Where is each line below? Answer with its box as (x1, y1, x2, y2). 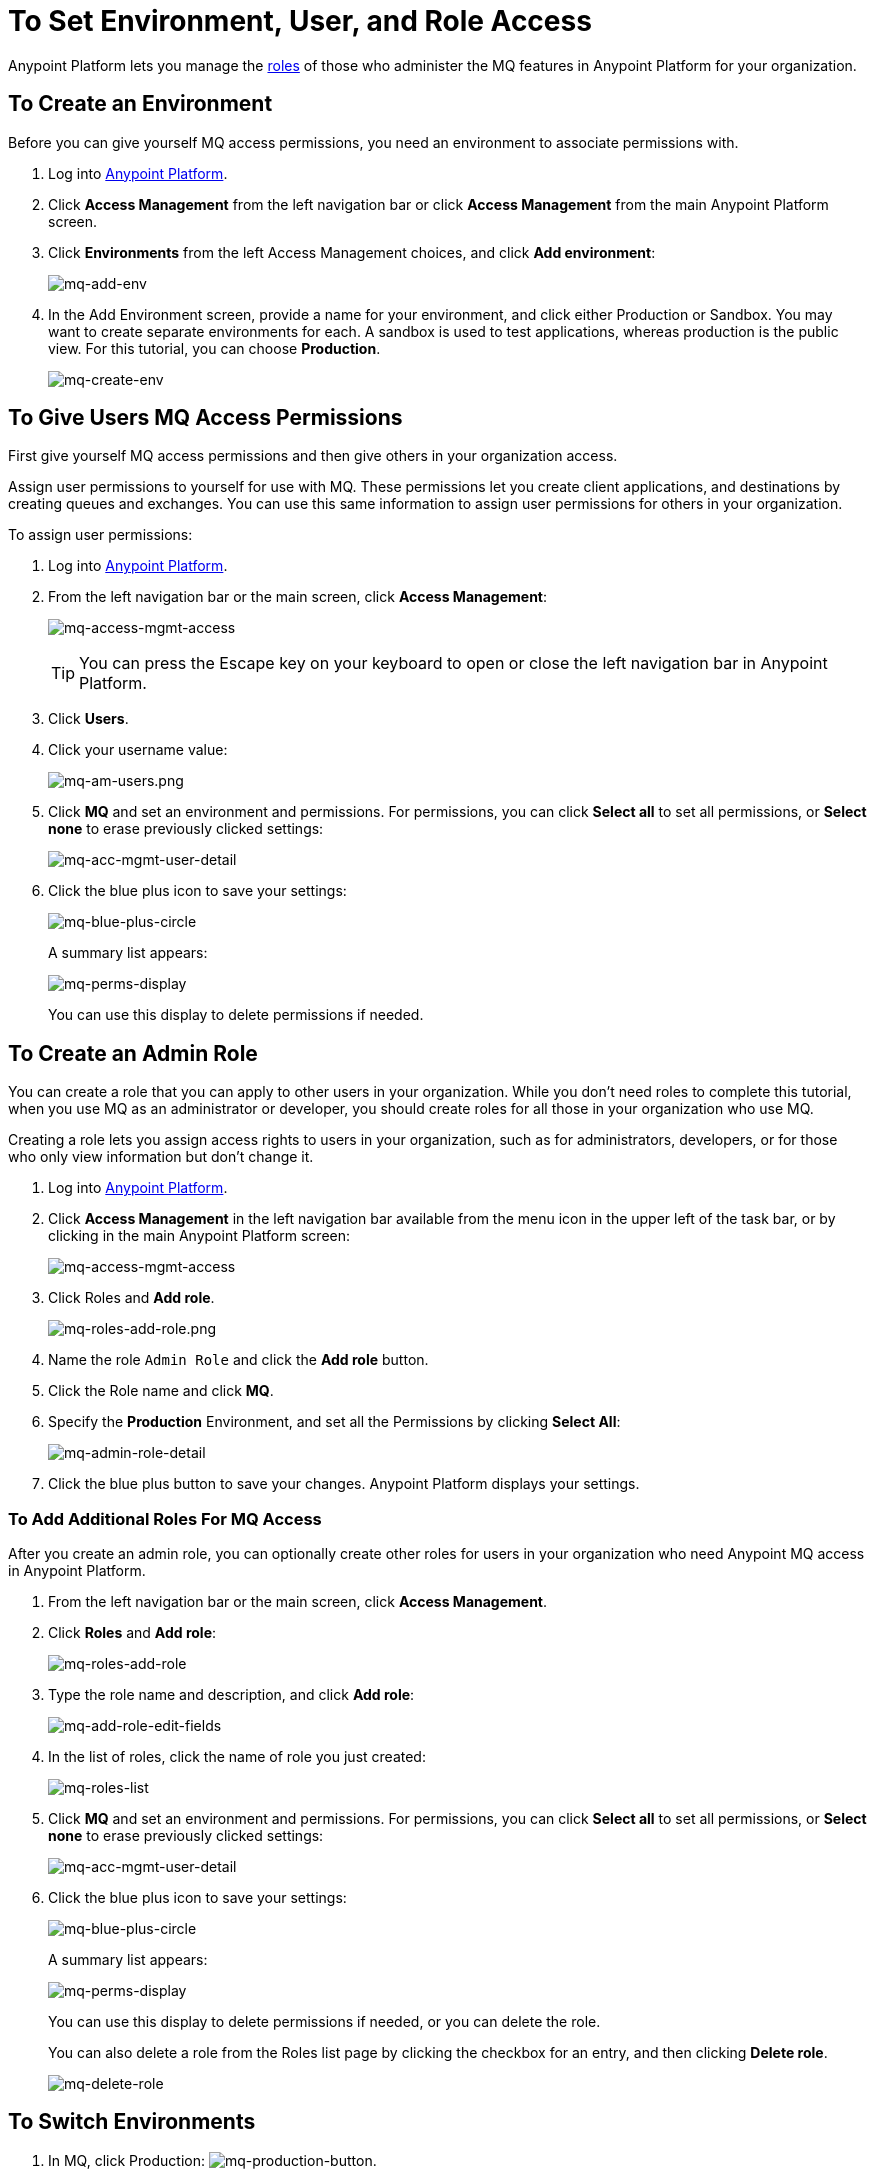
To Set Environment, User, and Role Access (8, 4, 592, 38)
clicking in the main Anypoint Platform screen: (48, 1227, 351, 1245)
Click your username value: (48, 741, 228, 759)
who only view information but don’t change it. (8, 1148, 314, 1166)
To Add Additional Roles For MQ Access (8, 1508, 322, 1529)
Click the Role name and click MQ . (48, 1382, 274, 1400)
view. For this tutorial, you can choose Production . (48, 339, 381, 357)
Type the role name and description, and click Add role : (48, 1686, 415, 1704)
